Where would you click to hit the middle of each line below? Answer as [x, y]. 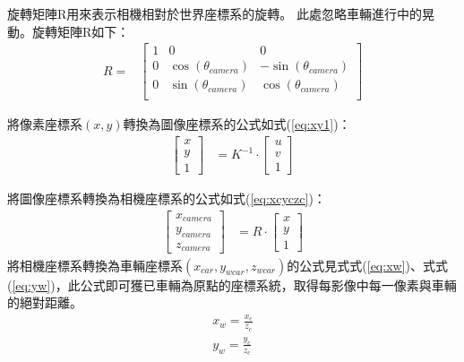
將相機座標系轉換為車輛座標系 [95, 265]
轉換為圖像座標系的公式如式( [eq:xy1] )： [237, 124]
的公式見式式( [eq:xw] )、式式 [367, 265]
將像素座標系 [45, 124]
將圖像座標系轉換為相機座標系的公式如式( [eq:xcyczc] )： [167, 198]
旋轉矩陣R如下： [81, 31]
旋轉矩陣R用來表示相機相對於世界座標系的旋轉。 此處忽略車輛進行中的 [215, 13]
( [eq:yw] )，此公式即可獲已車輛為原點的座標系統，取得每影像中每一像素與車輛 [232, 284]
